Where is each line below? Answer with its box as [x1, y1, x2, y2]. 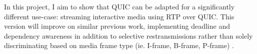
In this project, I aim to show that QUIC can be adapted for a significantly [4, 1, 235, 11]
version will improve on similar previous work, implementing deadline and [4, 21, 230, 31]
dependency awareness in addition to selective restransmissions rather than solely [4, 30, 253, 41]
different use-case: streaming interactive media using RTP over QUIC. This [4, 11, 234, 21]
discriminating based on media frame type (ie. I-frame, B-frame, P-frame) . [4, 40, 234, 51]
